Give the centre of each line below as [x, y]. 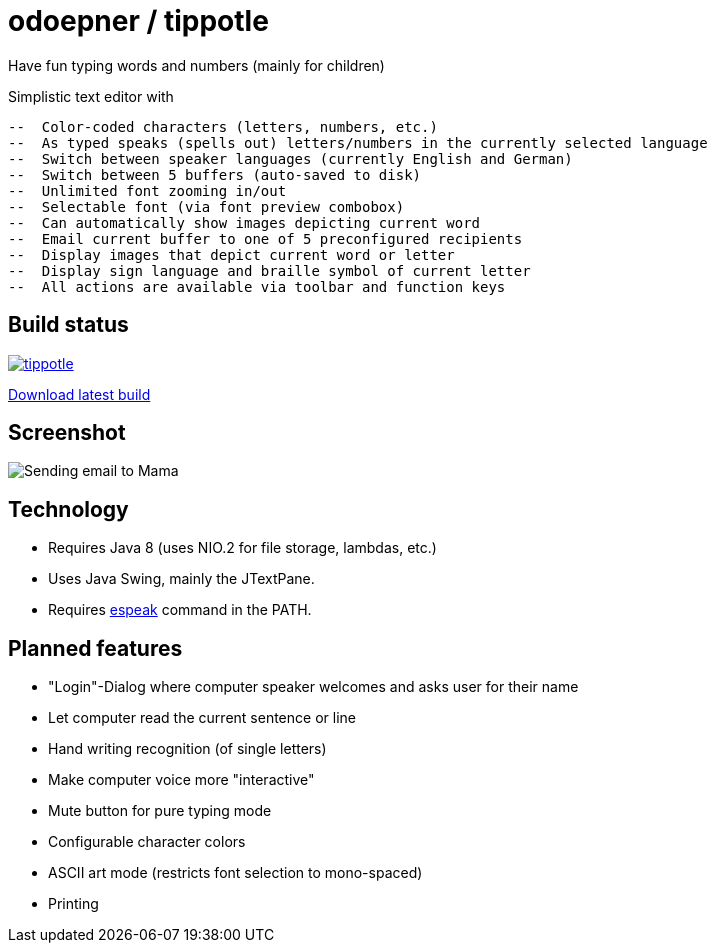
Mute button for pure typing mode [160, 811]
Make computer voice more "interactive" [181, 780]
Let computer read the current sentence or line [202, 718]
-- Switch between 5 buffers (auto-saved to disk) [215, 174]
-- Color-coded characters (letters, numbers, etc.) [223, 126]
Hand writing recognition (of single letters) [187, 749]
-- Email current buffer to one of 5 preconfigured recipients [265, 238]
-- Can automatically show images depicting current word [244, 222]
